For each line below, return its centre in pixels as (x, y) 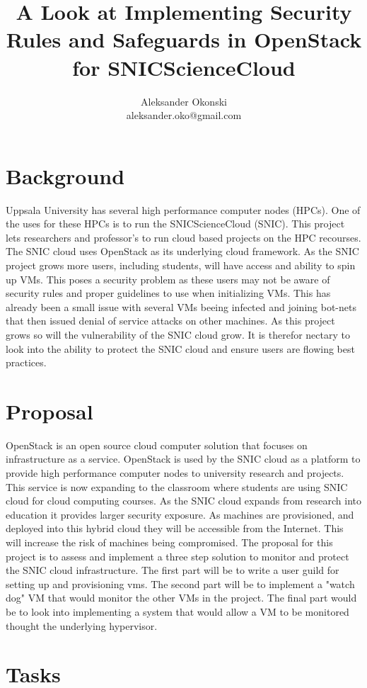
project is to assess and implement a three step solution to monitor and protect (177, 556)
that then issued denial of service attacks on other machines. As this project (170, 321)
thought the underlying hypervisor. (82, 625)
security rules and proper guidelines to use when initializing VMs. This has (168, 293)
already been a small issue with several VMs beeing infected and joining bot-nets (181, 306)
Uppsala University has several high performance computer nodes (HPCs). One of (183, 209)
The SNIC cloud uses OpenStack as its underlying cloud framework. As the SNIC (182, 251)
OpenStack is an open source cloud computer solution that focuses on (157, 445)
